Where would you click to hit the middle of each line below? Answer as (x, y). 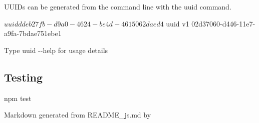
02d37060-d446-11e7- (223, 23)
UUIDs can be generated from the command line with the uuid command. (118, 6)
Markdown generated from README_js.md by (78, 115)
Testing (23, 77)
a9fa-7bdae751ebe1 (33, 33)
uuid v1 (178, 23)
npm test (18, 98)
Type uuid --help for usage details (56, 50)
